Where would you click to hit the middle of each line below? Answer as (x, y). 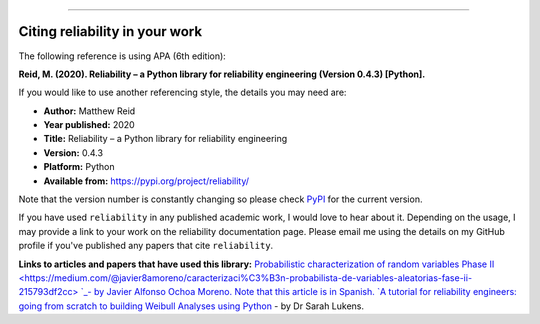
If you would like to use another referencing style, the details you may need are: (182, 92)
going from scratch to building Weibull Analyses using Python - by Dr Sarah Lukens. (191, 306)
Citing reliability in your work (110, 31)
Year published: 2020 (89, 125)
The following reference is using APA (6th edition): (122, 56)
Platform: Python (79, 167)
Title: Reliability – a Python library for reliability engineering (165, 139)
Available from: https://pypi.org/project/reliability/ (146, 181)
